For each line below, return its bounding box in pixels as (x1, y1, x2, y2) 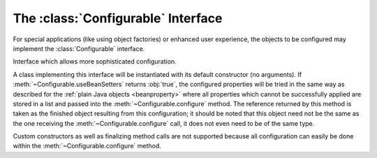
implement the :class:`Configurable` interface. (13, 44, 145, 52)
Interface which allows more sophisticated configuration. (13, 57, 177, 66)
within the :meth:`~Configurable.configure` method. (13, 142, 162, 150)
